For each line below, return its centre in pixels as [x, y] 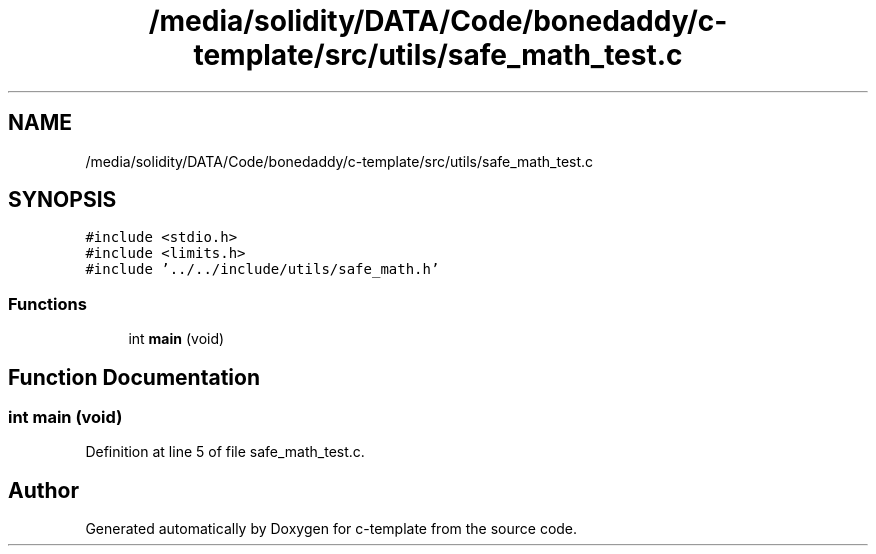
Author [43, 490]
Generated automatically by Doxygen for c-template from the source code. [331, 529]
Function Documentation [134, 377]
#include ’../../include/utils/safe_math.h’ [262, 269]
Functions [47, 303]
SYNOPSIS [62, 200]
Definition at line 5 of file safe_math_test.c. [225, 452]
